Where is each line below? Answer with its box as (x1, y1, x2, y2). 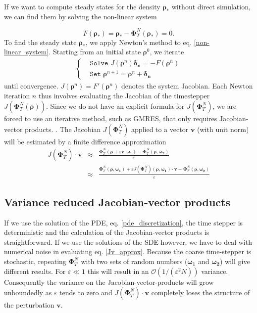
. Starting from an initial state (49, 46, 141, 57)
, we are (212, 101, 237, 111)
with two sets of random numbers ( (81, 256, 188, 266)
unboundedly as (4, 287, 52, 298)
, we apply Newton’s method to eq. (85, 37, 192, 47)
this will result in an (87, 266, 149, 276)
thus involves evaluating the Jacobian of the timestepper (38, 90, 210, 100)
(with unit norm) (197, 124, 249, 134)
